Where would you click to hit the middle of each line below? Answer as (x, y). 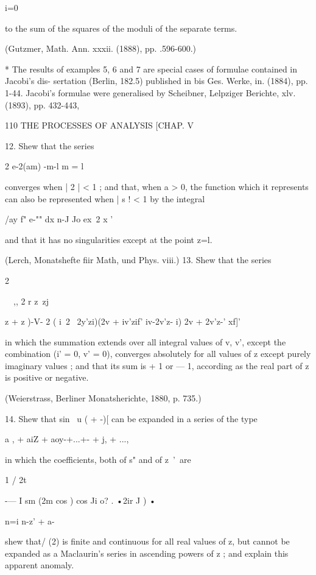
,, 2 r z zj (31, 301)
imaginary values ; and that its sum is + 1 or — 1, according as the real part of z (157, 365)
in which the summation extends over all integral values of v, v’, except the (146, 341)
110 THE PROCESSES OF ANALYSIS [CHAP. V (99, 125)
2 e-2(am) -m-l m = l (44, 166)
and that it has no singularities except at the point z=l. (109, 239)
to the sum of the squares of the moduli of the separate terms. (121, 28)
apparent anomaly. (40, 565)
